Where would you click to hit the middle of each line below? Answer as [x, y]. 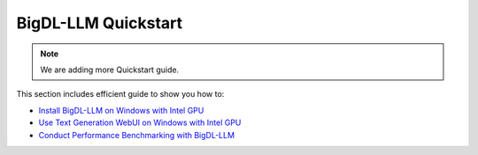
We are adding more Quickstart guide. [110, 70]
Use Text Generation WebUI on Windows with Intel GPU [140, 122]
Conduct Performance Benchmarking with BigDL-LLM [136, 135]
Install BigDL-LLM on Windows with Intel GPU [121, 110]
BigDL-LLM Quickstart [100, 23]
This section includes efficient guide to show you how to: [120, 94]
